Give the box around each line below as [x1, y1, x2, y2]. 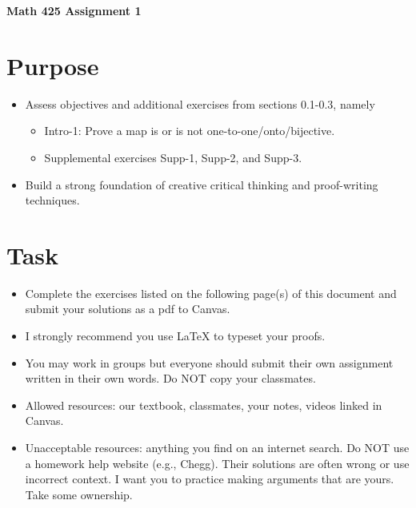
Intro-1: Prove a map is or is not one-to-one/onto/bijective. [44, 122, 335, 139]
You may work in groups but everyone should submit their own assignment [25, 354, 394, 371]
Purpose [6, 49, 99, 81]
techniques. [25, 192, 80, 208]
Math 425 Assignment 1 [6, 2, 142, 18]
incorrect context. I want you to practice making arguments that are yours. [25, 470, 394, 487]
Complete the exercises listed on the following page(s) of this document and [25, 284, 397, 301]
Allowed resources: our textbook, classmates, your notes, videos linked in [25, 396, 382, 413]
